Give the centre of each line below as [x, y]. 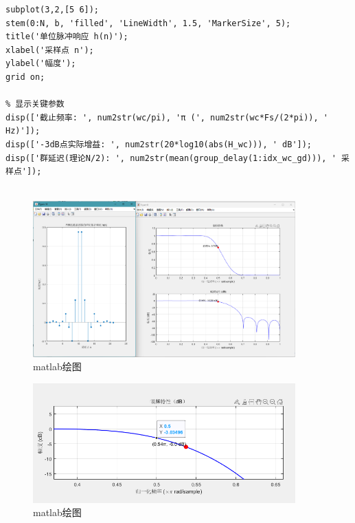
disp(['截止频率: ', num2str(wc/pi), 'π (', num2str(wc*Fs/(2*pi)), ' [167, 117]
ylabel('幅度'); [41, 64]
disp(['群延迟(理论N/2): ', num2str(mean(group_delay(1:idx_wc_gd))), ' [171, 158]
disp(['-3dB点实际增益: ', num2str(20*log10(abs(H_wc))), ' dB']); [159, 144]
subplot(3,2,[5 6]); [53, 10]
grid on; [25, 77]
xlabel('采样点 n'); [50, 50]
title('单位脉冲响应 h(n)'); [67, 37]
